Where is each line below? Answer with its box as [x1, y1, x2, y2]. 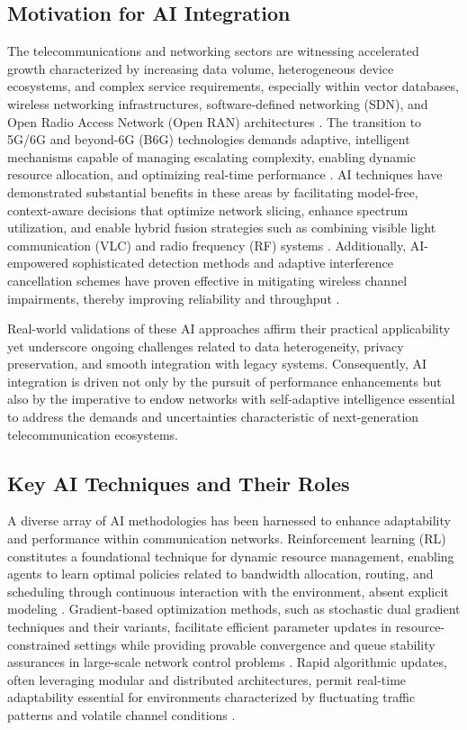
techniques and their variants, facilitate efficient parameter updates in [7, 617, 391, 636]
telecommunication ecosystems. [7, 424, 178, 443]
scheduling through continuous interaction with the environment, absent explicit [7, 581, 449, 600]
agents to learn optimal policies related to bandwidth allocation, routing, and [7, 564, 434, 583]
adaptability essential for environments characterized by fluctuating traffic [7, 688, 416, 707]
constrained [7, 634, 71, 653]
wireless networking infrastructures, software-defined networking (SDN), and [7, 94, 428, 113]
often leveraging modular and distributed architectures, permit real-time [7, 670, 407, 689]
